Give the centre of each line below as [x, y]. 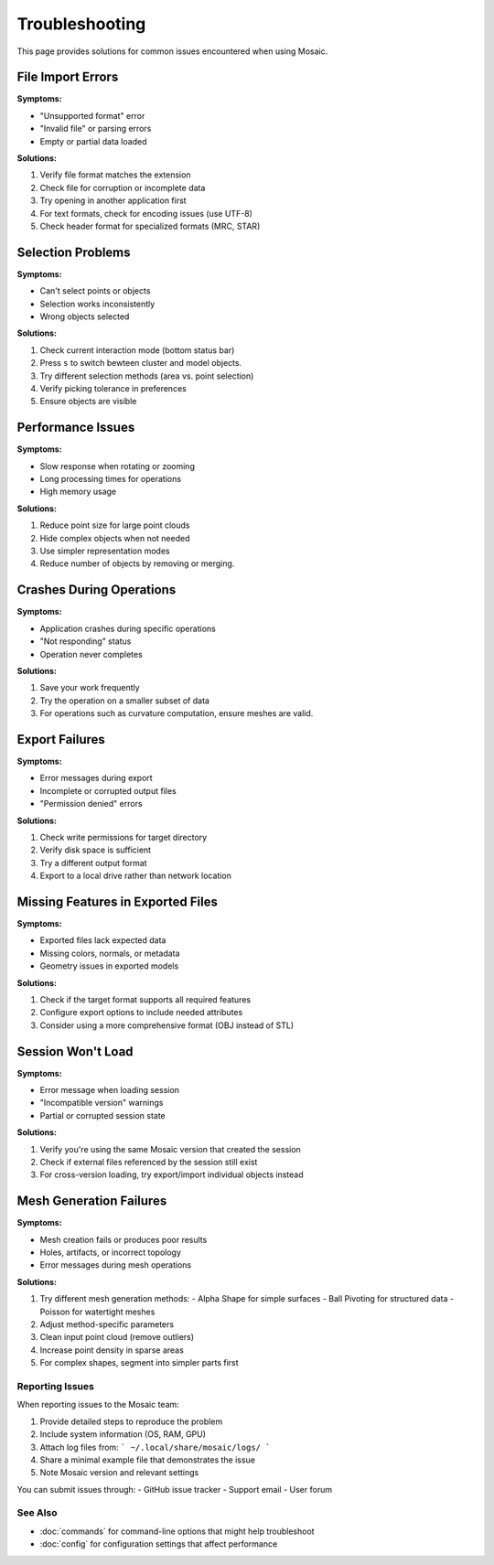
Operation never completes [91, 654]
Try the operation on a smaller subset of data [125, 701]
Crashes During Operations [97, 590]
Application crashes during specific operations [128, 628]
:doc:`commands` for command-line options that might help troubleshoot [177, 1531]
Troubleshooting [81, 24]
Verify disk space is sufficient [95, 850]
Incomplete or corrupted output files [108, 790]
